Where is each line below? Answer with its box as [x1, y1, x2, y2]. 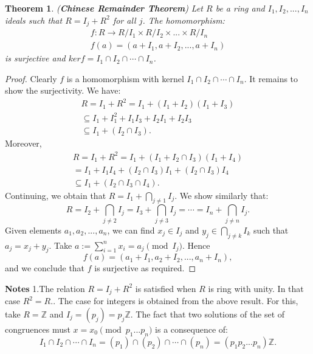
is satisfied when [135, 282, 196, 294]
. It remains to [244, 72, 298, 85]
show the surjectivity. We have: [5, 84, 121, 97]
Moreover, [5, 137, 42, 150]
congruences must [5, 322, 71, 335]
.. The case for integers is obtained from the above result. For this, [50, 294, 298, 307]
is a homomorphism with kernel [66, 72, 184, 85]
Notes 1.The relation [5, 282, 85, 294]
